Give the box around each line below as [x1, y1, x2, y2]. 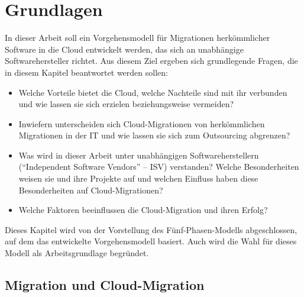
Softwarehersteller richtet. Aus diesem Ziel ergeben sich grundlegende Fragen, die [5, 54, 298, 67]
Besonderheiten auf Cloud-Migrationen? [18, 183, 163, 196]
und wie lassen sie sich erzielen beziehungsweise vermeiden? [18, 98, 234, 110]
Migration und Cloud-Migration [5, 276, 205, 294]
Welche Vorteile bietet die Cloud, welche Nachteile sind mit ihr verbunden [18, 86, 287, 98]
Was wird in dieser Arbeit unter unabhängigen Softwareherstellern [18, 148, 259, 161]
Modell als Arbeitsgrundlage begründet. [5, 247, 149, 259]
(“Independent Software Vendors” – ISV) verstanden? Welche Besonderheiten [18, 160, 299, 173]
